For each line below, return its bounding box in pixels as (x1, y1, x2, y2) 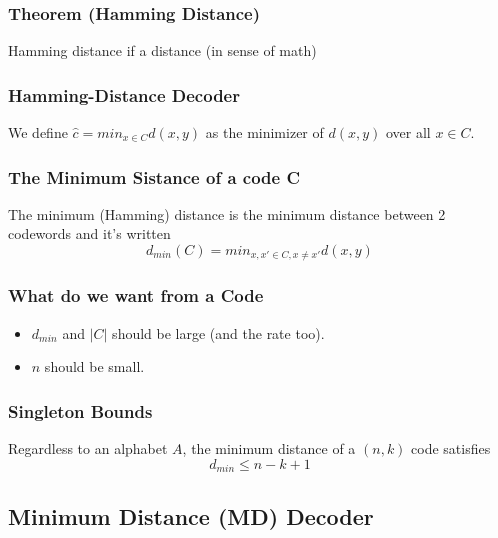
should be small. (44, 356, 145, 377)
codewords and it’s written (8, 223, 171, 244)
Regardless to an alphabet (8, 438, 168, 459)
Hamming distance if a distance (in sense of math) (8, 40, 317, 61)
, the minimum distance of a (182, 438, 356, 459)
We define (8, 122, 68, 143)
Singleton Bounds (8, 398, 153, 423)
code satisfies (411, 438, 491, 459)
